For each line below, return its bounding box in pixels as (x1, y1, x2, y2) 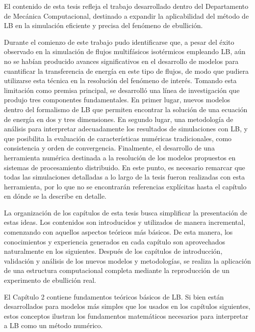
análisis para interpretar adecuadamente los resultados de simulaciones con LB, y (4, 123, 248, 134)
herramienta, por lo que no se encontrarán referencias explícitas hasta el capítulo (4, 181, 247, 191)
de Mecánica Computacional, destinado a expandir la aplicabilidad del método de (4, 10, 249, 21)
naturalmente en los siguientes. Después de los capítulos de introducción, (4, 246, 223, 256)
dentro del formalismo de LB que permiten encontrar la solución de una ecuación (4, 104, 248, 114)
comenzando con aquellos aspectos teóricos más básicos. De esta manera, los (4, 227, 233, 237)
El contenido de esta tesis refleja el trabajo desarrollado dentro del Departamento (4, 1, 249, 11)
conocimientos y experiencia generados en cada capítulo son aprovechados (4, 236, 226, 246)
